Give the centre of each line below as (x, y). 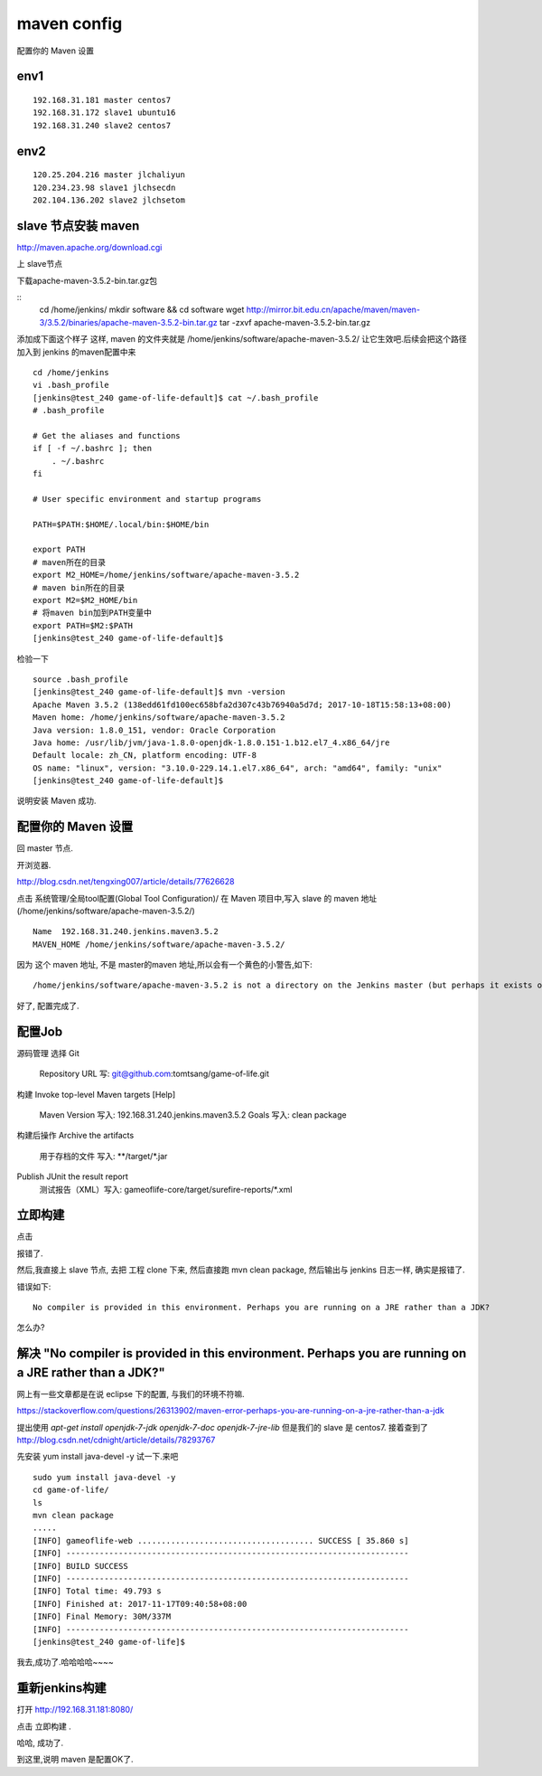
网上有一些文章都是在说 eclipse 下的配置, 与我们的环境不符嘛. (131, 1393)
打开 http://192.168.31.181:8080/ (75, 1710)
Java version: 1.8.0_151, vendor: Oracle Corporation (154, 730)
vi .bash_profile (71, 385)
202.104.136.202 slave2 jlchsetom (109, 200)
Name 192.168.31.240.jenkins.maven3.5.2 (126, 932)
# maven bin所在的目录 (79, 587)
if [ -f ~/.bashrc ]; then (93, 449)
